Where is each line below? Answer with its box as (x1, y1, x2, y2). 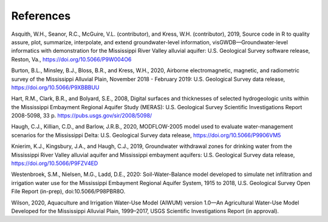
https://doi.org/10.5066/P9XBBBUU (11, 84, 100, 91)
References (11, 9, 71, 22)
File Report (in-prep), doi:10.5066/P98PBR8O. (11, 188, 126, 195)
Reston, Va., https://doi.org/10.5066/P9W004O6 (11, 55, 132, 63)
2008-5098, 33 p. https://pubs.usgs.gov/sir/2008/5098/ (11, 112, 152, 119)
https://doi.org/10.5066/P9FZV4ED (11, 160, 98, 167)
